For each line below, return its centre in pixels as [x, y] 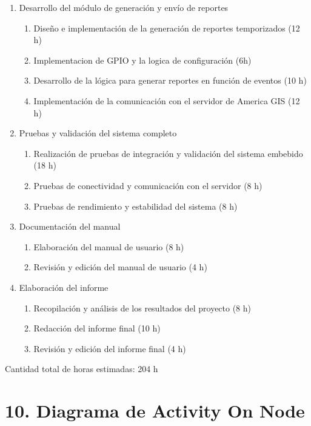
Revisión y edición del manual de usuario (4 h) [120, 267]
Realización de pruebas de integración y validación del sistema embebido [168, 153]
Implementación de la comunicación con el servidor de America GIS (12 [167, 100]
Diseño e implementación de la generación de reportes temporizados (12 [167, 28]
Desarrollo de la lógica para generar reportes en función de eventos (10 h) [170, 80]
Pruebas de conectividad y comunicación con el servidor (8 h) [148, 185]
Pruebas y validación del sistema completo [98, 133]
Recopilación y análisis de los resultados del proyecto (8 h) [142, 308]
